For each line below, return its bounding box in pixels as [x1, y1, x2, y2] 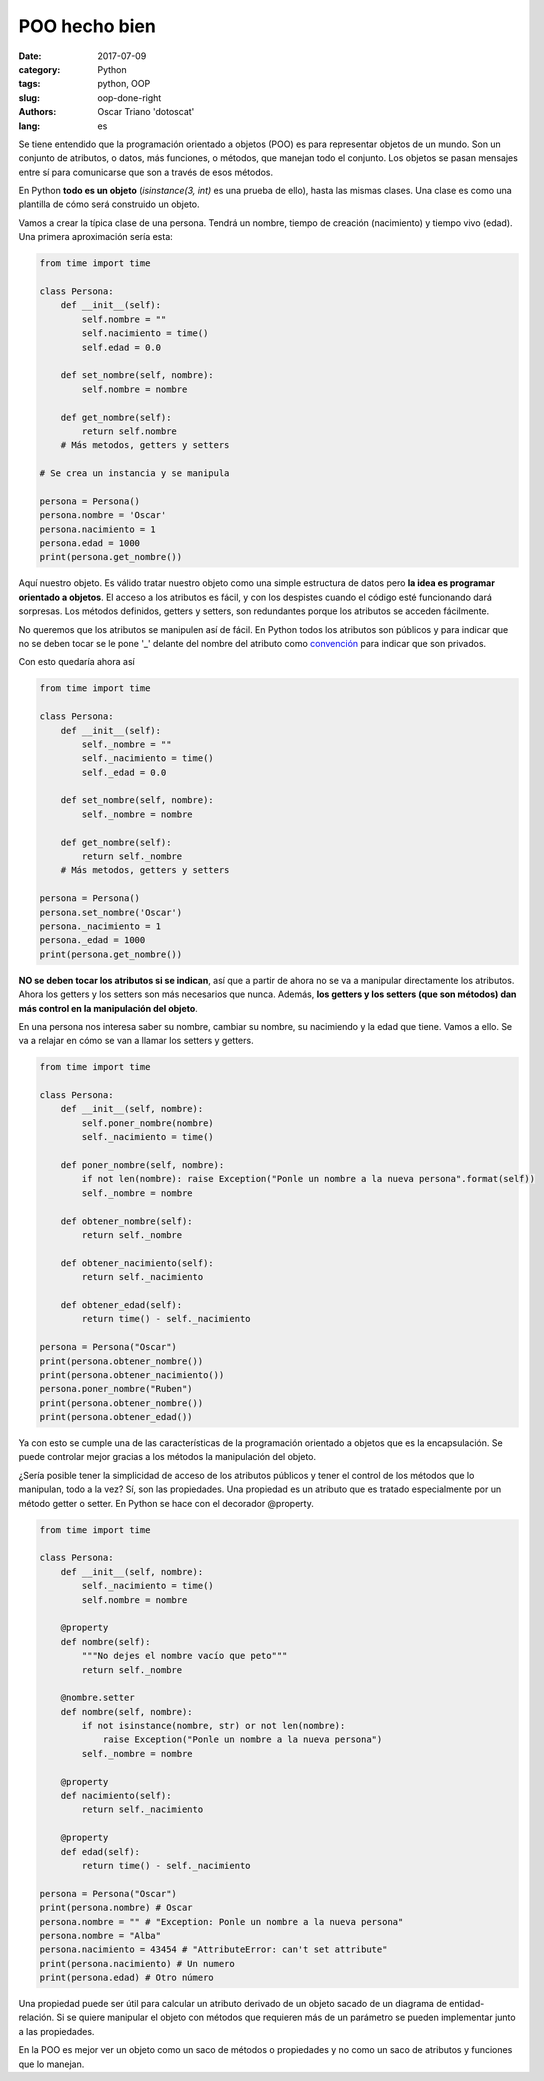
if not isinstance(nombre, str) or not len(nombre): [81, 1720, 346, 1732]
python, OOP [97, 78, 151, 90]
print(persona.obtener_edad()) [39, 1411, 194, 1423]
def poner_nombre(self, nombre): [60, 1160, 225, 1171]
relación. [18, 2011, 55, 2024]
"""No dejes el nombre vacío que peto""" [81, 1650, 288, 1662]
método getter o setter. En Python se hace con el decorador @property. [18, 1497, 314, 1509]
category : [18, 63, 61, 75]
